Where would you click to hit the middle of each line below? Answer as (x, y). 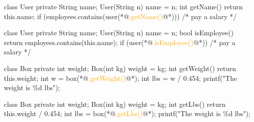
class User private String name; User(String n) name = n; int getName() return (124, 6)
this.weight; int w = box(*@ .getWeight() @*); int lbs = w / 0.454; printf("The (121, 78)
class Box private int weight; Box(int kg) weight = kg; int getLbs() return (115, 104)
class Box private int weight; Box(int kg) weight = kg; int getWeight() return (120, 68)
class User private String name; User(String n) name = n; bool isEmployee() (119, 33)
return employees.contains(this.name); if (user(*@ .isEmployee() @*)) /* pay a (120, 42)
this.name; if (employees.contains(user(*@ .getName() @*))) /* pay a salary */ (120, 16)
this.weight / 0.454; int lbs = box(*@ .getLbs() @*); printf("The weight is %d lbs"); (127, 113)
